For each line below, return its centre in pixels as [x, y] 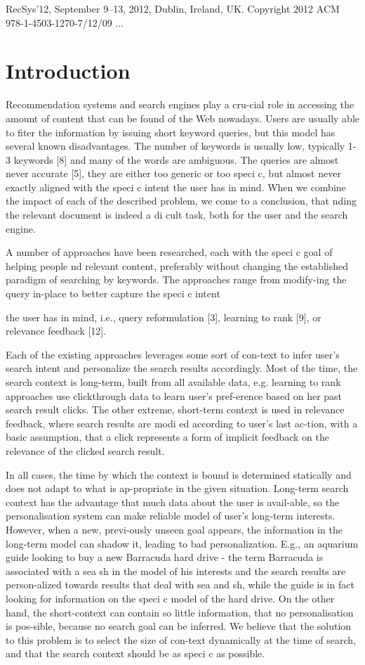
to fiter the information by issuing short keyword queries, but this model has [171, 132]
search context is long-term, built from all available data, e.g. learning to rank [173, 382]
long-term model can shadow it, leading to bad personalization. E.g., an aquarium [182, 543]
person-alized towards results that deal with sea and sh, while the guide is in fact [180, 585]
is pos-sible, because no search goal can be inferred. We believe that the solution [179, 626]
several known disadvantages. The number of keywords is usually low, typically [175, 146]
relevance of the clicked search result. [85, 450]
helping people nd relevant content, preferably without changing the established [177, 265]
